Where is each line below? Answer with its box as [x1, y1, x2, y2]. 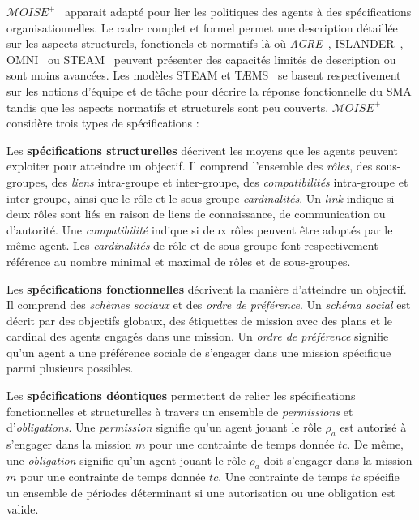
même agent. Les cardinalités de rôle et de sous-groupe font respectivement [6, 237, 378, 254]
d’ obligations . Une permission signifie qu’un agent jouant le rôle [6, 419, 322, 436]
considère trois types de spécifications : [6, 114, 199, 131]
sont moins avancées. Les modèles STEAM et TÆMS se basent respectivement [6, 67, 401, 84]
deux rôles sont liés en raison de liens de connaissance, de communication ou [6, 205, 386, 222]
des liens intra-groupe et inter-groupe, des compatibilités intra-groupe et [51, 173, 408, 190]
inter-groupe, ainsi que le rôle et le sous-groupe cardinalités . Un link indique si [6, 189, 395, 206]
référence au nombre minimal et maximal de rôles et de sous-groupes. [6, 252, 351, 269]
